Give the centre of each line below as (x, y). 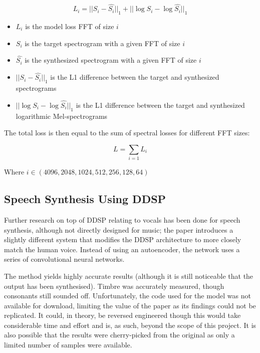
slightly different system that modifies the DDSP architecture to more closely (123, 239)
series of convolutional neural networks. (64, 259)
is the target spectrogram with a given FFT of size (102, 43)
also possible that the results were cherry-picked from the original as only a (119, 335)
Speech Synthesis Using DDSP (85, 199)
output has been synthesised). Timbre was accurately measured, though (114, 286)
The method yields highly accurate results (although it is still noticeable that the (129, 276)
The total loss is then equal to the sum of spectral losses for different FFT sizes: (127, 133)
